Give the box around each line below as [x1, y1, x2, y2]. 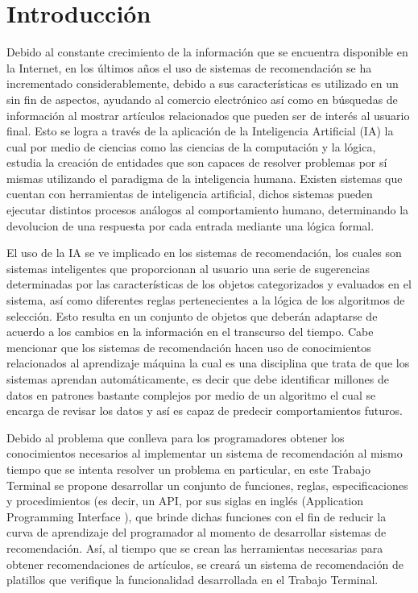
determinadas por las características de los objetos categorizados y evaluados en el [6, 276, 412, 292]
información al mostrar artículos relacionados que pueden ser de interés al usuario [6, 106, 410, 123]
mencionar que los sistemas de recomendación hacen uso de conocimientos [6, 338, 371, 355]
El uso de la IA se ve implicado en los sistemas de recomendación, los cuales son [6, 244, 402, 261]
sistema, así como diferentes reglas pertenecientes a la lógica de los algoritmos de [6, 292, 405, 309]
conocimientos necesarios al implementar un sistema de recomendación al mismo [6, 445, 403, 462]
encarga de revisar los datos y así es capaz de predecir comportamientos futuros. [6, 402, 403, 419]
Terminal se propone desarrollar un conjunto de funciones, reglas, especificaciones [6, 476, 408, 493]
